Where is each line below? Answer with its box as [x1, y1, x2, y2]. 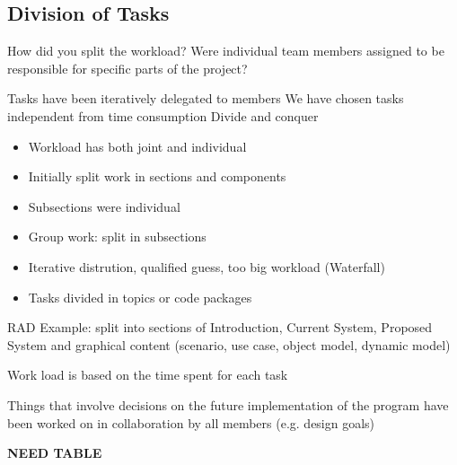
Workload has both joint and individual [28, 136, 247, 155]
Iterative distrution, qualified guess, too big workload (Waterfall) [28, 257, 385, 276]
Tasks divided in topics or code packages [28, 287, 252, 306]
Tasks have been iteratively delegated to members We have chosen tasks [7, 89, 404, 108]
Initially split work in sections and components [28, 167, 286, 186]
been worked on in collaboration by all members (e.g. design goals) [7, 413, 375, 432]
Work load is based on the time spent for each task [7, 365, 288, 384]
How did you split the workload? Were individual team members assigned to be [7, 41, 444, 60]
